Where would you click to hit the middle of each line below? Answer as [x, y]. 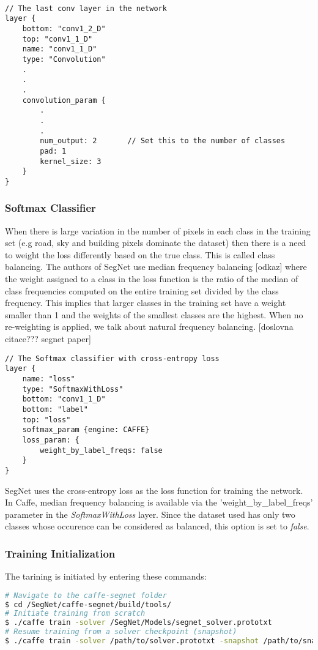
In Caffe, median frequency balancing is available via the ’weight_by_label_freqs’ [159, 502]
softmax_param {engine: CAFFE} [86, 430]
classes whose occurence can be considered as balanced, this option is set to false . [157, 526]
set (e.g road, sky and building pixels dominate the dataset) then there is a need [156, 243]
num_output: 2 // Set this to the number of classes [163, 141]
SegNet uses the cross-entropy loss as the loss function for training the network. [154, 490]
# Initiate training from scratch [75, 614]
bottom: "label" [55, 409]
